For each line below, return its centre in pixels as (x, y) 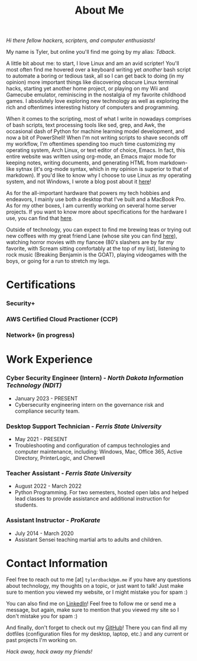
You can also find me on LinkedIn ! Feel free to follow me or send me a (91, 604)
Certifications (41, 285)
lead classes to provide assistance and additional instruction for (92, 499)
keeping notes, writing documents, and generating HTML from (82, 163)
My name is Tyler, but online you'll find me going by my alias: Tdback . (91, 52)
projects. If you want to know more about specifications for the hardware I (96, 212)
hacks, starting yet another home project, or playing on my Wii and (87, 89)
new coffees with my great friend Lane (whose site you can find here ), (92, 236)
